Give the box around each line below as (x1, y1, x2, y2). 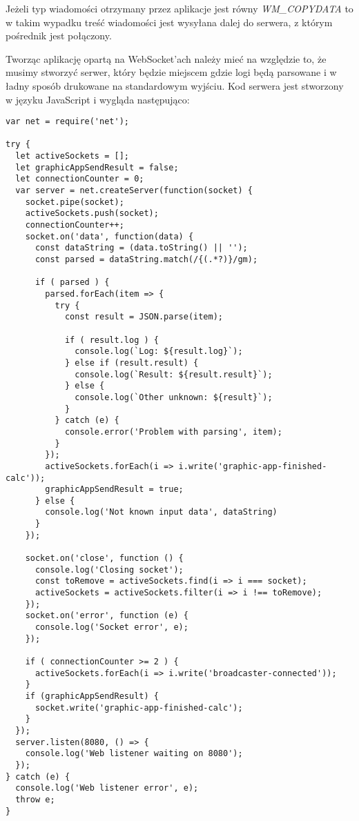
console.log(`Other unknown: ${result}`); (75, 392, 273, 402)
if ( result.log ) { (64, 335, 159, 345)
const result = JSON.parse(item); (64, 312, 223, 322)
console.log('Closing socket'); (35, 564, 184, 575)
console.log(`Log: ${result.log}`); (75, 346, 243, 357)
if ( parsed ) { (35, 277, 110, 288)
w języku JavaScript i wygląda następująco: (6, 92, 190, 106)
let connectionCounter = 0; (15, 174, 144, 184)
